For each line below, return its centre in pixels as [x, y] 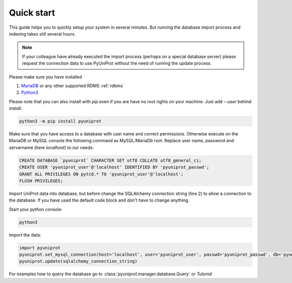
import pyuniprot [40, 248]
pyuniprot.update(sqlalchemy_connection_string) [78, 261]
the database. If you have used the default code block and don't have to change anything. [99, 200]
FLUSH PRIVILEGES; [41, 181]
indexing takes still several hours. [42, 34]
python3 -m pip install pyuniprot [60, 121]
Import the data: [25, 235]
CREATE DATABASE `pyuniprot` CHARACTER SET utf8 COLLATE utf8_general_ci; [110, 160]
